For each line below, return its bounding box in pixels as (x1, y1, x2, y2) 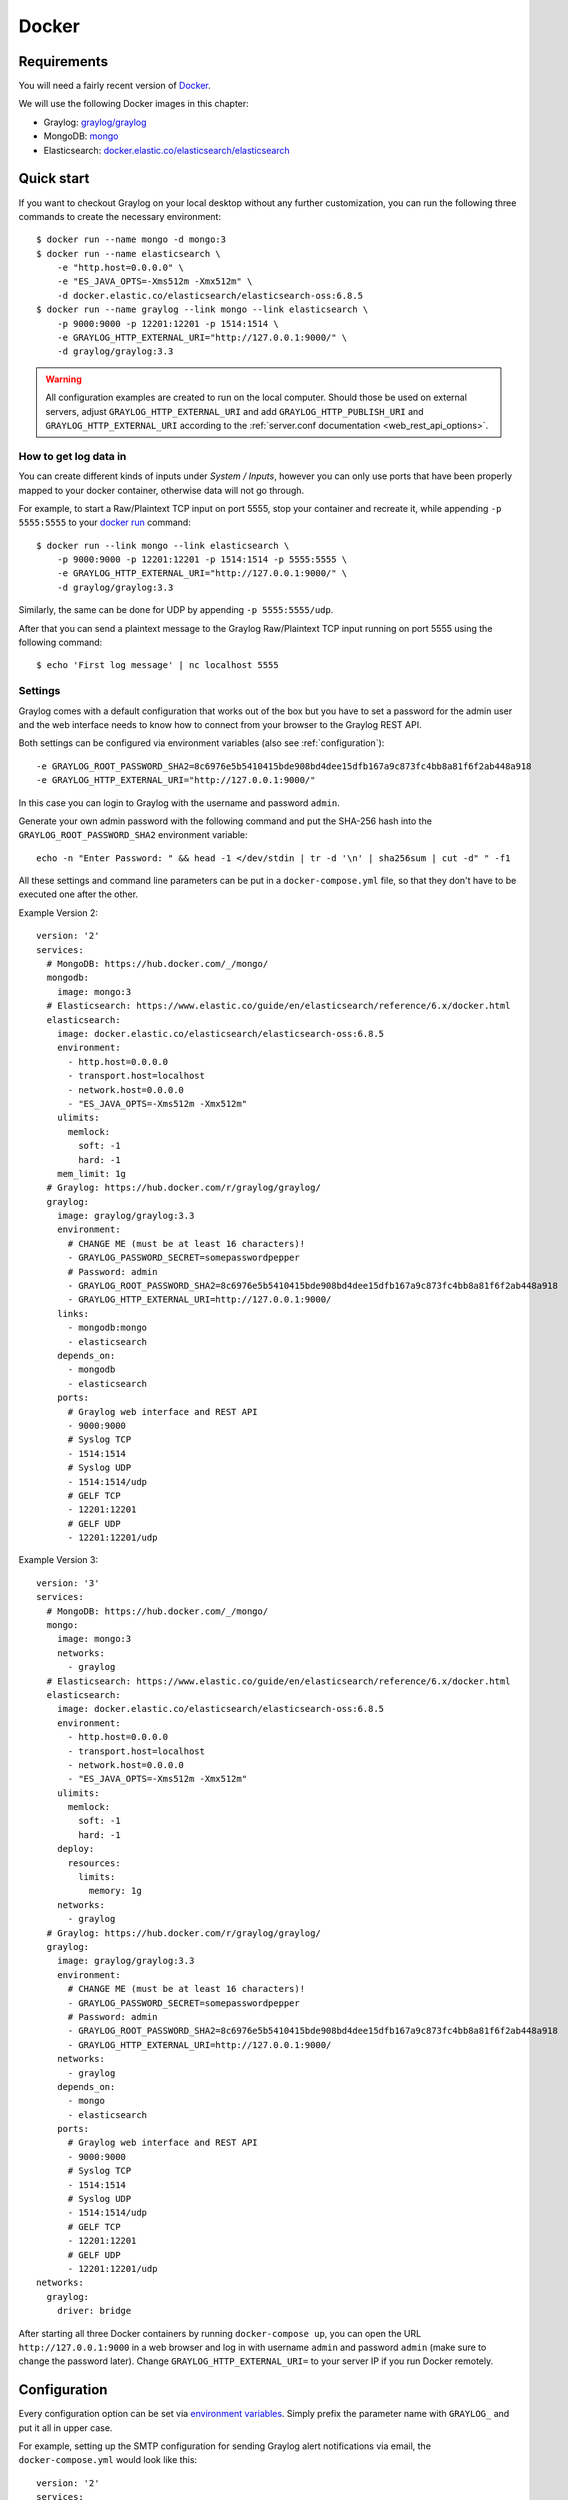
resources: (67, 1857, 121, 1869)
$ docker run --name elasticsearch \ (36, 248, 222, 259)
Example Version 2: (18, 906, 99, 919)
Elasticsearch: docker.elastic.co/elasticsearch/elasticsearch (43, 144, 290, 156)
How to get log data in (18, 449, 127, 463)
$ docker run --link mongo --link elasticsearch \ (36, 540, 290, 551)
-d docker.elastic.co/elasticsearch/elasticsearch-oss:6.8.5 (56, 290, 364, 301)
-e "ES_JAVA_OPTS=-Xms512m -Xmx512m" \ (56, 276, 253, 287)
